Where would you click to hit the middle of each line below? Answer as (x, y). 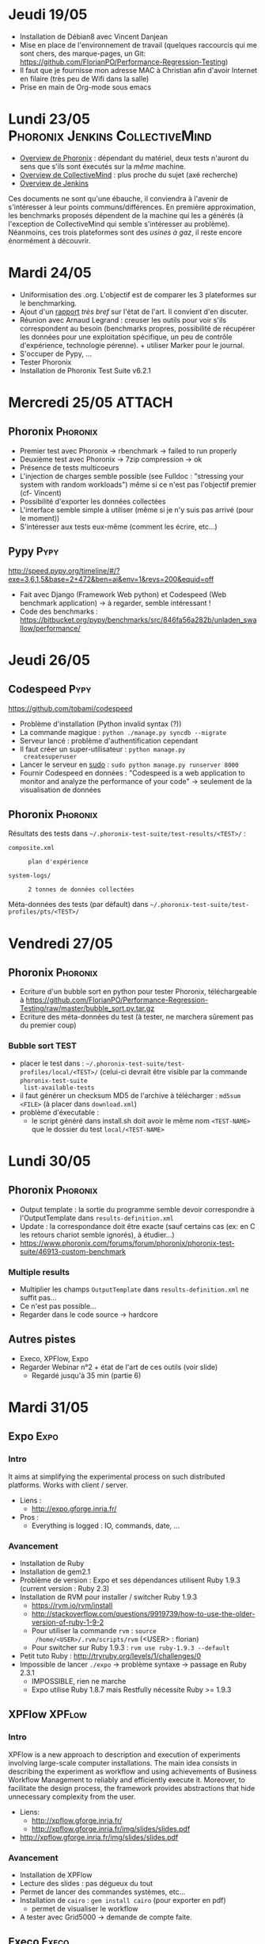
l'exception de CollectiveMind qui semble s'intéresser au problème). (119, 224)
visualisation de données (60, 790)
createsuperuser (50, 756)
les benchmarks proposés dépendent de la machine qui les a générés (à (126, 215)
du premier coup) (48, 1025)
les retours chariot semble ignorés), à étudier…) (97, 1234)
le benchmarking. (48, 303)
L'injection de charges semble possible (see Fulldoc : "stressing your (132, 476)
